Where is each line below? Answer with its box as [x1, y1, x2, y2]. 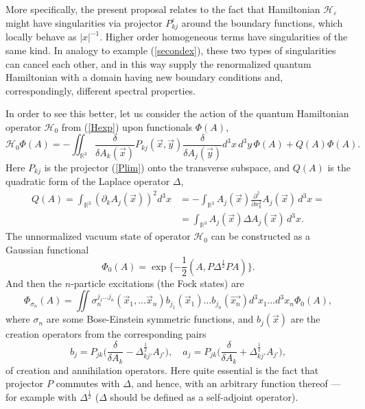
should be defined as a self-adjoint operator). [110, 390, 298, 404]
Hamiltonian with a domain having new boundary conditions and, [5, 70, 283, 84]
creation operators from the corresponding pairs [5, 327, 207, 341]
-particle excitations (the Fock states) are [71, 275, 244, 290]
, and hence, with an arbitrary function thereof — [130, 376, 341, 391]
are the [290, 312, 320, 326]
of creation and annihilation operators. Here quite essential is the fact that [5, 362, 319, 377]
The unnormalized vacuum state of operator [5, 229, 191, 243]
